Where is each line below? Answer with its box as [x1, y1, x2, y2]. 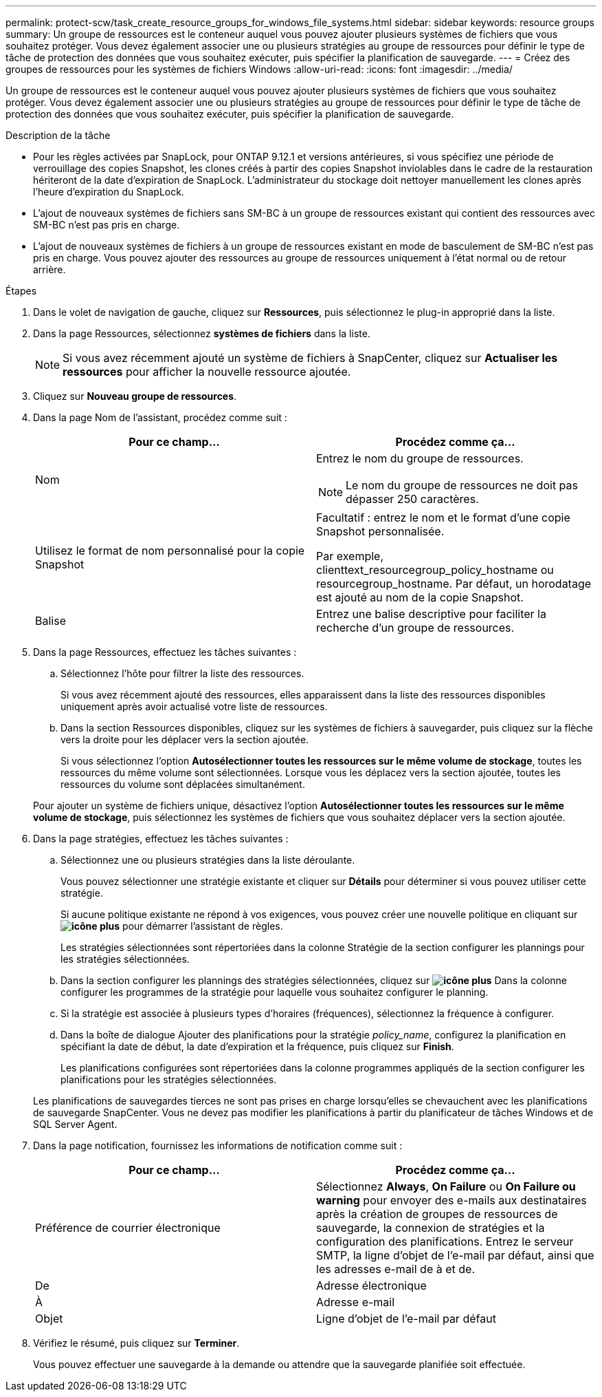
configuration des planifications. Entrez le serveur [316, 1235, 574, 1248]
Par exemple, [316, 549, 384, 563]
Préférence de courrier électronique [35, 1221, 221, 1235]
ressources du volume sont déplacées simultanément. [60, 778, 305, 790]
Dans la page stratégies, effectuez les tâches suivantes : [33, 833, 289, 844]
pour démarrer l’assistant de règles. [122, 920, 283, 932]
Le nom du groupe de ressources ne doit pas [346, 478, 578, 492]
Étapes [5, 285, 37, 297]
